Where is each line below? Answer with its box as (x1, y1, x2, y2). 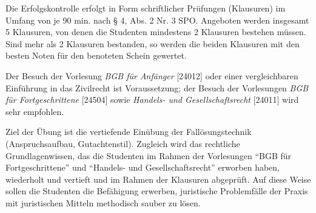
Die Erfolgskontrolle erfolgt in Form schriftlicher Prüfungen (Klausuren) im (5, 2, 286, 14)
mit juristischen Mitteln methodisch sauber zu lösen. (5, 196, 201, 209)
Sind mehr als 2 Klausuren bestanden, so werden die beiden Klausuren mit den (5, 37, 300, 50)
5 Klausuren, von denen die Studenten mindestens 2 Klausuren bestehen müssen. (5, 25, 306, 38)
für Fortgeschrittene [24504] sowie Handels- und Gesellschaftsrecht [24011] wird (5, 93, 299, 106)
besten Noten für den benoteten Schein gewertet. (5, 49, 187, 62)
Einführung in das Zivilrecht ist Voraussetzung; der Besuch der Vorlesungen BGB (5, 81, 309, 94)
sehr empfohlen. (5, 105, 64, 117)
